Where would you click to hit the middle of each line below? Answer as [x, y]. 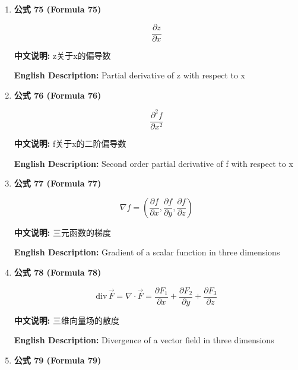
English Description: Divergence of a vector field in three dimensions [144, 340]
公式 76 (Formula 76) [58, 95]
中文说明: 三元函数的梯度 [62, 232]
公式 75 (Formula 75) [58, 9]
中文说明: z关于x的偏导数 [62, 55]
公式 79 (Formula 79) [58, 360]
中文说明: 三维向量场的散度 [66, 320]
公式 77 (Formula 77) [58, 183]
